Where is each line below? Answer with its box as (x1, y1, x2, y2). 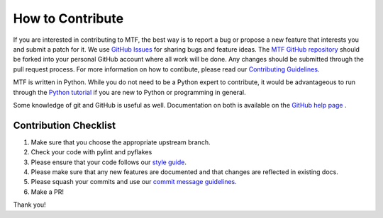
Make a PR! (30, 188, 64, 196)
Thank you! (13, 200, 46, 209)
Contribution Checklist (13, 119, 116, 131)
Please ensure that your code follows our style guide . (30, 158, 187, 166)
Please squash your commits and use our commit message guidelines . (30, 178, 237, 186)
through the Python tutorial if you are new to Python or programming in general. (13, 88, 246, 96)
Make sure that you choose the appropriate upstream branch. (30, 138, 211, 147)
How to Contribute (13, 11, 124, 26)
